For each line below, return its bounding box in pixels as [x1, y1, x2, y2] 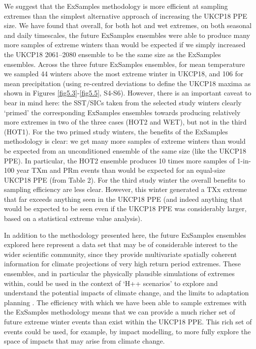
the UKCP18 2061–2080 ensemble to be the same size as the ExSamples [4, 49, 221, 59]
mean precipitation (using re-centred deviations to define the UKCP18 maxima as [4, 78, 251, 88]
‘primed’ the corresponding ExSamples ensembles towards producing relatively [4, 107, 241, 117]
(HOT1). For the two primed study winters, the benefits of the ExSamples [4, 126, 228, 136]
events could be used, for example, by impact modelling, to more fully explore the [4, 326, 251, 336]
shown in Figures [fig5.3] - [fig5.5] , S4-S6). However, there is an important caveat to [4, 88, 252, 98]
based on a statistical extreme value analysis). [4, 213, 142, 223]
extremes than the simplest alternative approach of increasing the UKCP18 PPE [4, 10, 247, 21]
